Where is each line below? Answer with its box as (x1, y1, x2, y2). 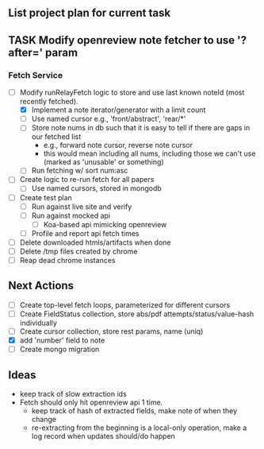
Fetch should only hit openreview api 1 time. (19, 397, 163, 407)
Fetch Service (8, 69, 63, 80)
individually (19, 318, 58, 327)
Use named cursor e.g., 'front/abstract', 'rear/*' (31, 114, 186, 124)
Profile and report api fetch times (31, 228, 140, 238)
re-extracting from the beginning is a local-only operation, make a (31, 423, 247, 432)
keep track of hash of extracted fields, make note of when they (31, 405, 238, 416)
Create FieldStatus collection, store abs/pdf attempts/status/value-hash (19, 309, 254, 319)
